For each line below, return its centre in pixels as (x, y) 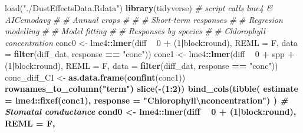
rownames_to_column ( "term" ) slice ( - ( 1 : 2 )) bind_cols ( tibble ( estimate (151, 89)
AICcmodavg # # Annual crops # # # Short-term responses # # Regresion (144, 19)
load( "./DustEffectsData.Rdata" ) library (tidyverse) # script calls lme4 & (139, 8)
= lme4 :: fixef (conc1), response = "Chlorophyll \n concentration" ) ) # (146, 100)
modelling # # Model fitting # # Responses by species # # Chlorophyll (135, 31)
